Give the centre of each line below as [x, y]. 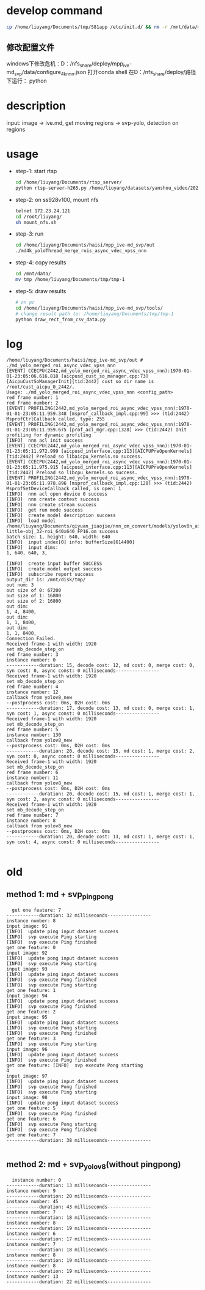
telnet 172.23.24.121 [42, 211]
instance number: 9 [31, 1191]
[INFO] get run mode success [45, 510]
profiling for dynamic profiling [49, 435]
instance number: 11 [33, 778]
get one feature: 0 [31, 947]
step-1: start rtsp [36, 171]
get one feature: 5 [31, 1108]
